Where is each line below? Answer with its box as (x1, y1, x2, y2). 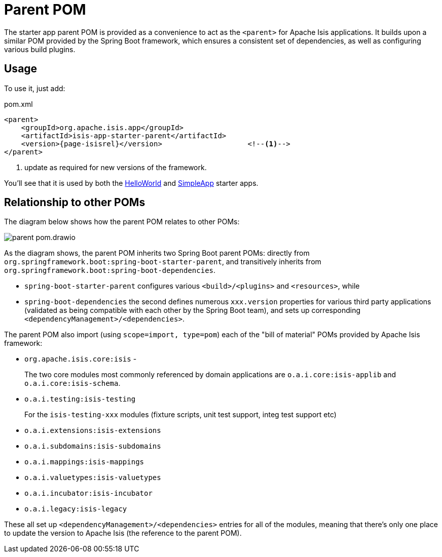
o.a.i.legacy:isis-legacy (24, 505, 127, 513)
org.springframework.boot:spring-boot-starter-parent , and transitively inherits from (4, 257, 321, 266)
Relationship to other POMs (4, 196, 145, 209)
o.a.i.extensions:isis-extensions (24, 426, 161, 435)
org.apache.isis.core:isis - (24, 354, 137, 364)
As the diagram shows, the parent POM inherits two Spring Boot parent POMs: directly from (4, 249, 310, 258)
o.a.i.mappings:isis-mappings (24, 458, 144, 466)
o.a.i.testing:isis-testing (24, 395, 136, 404)
